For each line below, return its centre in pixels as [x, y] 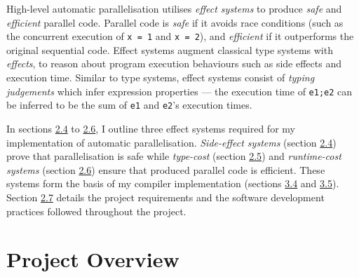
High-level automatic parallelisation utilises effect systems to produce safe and [174, 8]
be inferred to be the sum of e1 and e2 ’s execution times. [129, 105]
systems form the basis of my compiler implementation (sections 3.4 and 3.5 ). [173, 183]
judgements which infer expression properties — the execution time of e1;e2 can [179, 91]
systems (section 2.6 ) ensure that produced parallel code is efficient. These [166, 169]
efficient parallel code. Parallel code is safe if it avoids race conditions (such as [175, 22]
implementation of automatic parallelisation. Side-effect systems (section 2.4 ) [171, 142]
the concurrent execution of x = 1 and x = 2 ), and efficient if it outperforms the [180, 36]
